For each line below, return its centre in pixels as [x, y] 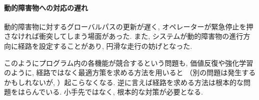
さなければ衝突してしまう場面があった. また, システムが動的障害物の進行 [124, 36]
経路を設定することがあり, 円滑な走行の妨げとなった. [105, 46]
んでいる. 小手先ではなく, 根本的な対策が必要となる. [117, 92]
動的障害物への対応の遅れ [46, 7]
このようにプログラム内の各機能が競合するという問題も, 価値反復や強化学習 [129, 62]
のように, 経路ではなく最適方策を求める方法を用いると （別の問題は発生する [130, 72]
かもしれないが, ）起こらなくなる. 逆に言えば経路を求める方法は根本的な [124, 82]
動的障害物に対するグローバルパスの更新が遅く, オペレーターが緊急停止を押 [129, 26]
